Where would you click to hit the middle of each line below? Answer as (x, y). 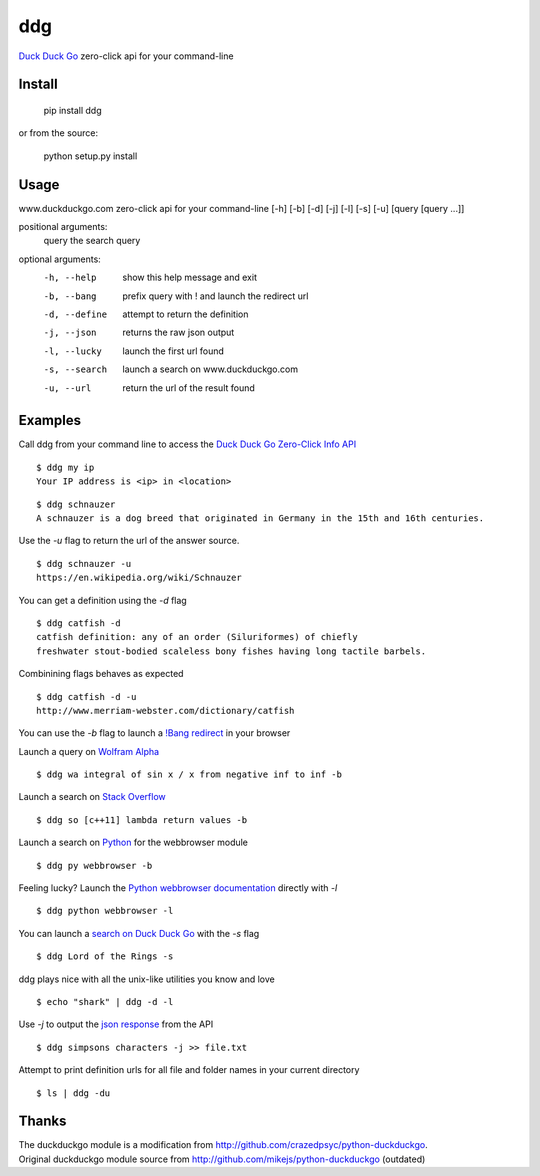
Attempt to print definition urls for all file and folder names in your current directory (189, 1070)
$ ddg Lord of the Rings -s (105, 956)
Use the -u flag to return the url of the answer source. (129, 541)
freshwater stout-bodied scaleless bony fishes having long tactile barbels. (231, 651)
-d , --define (75, 314)
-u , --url (67, 388)
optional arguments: (60, 259)
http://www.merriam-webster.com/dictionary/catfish (165, 710)
